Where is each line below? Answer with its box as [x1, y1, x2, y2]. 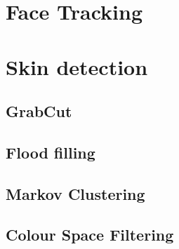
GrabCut [6, 100, 72, 122]
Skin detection [6, 52, 148, 81]
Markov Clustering [6, 182, 145, 204]
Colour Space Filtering [6, 224, 174, 245]
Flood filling [6, 141, 95, 163]
